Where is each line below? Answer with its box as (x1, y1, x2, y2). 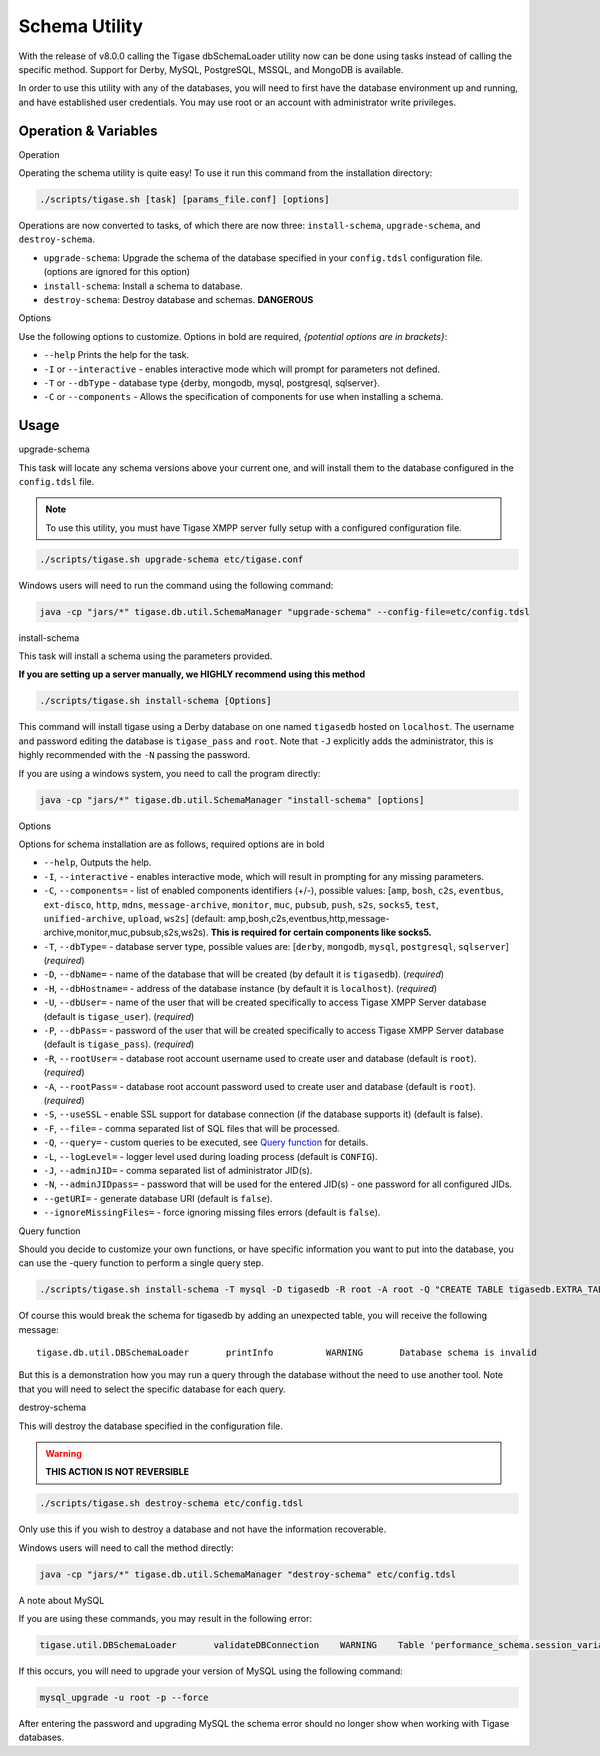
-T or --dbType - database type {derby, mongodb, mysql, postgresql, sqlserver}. (43, 376, 380, 389)
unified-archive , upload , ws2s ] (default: (43, 912, 226, 924)
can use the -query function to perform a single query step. (18, 1257, 264, 1269)
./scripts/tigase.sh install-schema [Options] (39, 695, 272, 707)
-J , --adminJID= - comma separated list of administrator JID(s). (43, 1164, 313, 1176)
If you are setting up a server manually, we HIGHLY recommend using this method (18, 668, 365, 680)
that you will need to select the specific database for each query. (18, 1383, 287, 1395)
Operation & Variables (18, 122, 159, 139)
